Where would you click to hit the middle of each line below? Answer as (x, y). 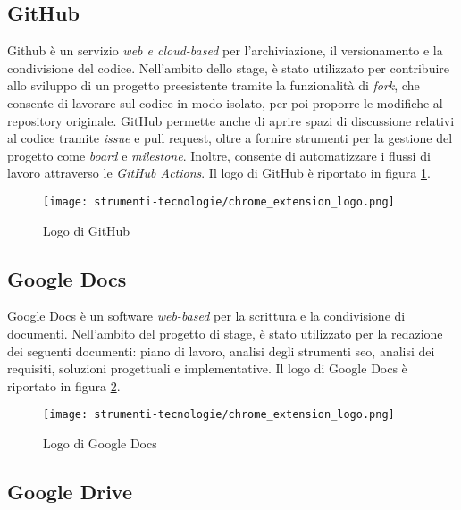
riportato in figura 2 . (64, 385)
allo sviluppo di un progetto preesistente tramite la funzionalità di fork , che (214, 85)
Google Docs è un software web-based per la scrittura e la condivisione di (206, 316)
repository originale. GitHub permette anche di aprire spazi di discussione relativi (231, 120)
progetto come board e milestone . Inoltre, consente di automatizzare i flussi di (219, 155)
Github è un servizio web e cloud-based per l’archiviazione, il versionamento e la (225, 50)
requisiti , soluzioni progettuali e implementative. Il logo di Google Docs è (207, 368)
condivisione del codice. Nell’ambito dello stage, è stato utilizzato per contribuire (229, 67)
